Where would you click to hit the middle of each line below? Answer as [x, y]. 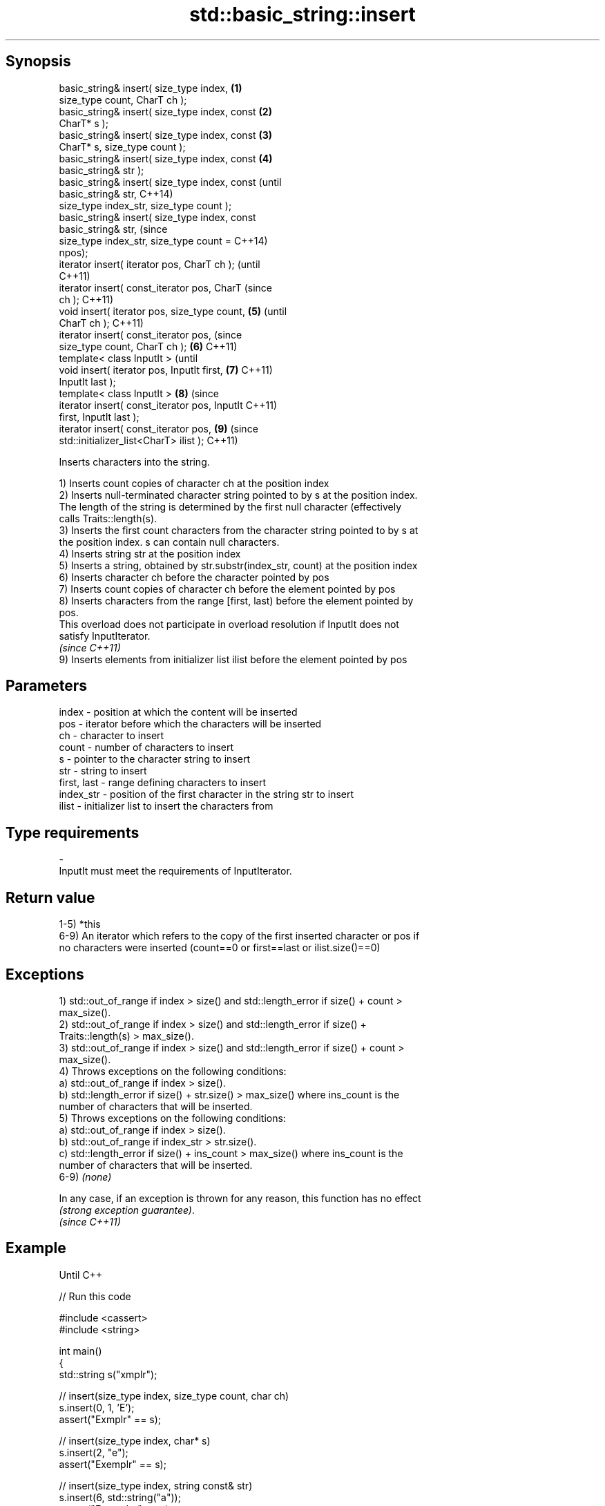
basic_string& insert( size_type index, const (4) [166, 158]
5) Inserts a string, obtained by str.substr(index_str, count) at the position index [238, 565]
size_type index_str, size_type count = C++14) [163, 240]
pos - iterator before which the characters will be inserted [190, 724]
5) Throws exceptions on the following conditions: [172, 1118]
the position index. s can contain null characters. [169, 542]
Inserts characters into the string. [134, 461]
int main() [80, 1351]
